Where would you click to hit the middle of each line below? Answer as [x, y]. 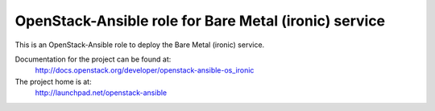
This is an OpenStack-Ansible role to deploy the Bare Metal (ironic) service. [140, 45]
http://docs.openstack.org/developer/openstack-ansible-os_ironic [145, 70]
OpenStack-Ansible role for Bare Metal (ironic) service [200, 21]
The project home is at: [53, 81]
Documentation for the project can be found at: [93, 59]
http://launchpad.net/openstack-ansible [101, 93]
